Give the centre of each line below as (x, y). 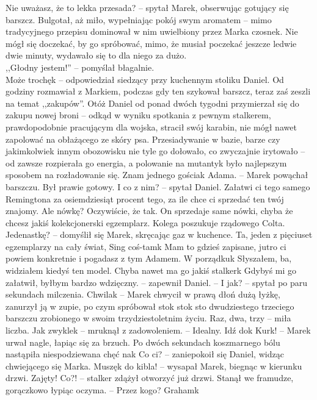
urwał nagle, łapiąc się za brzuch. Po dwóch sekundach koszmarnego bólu (143, 342)
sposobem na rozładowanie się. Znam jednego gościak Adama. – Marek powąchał (157, 175)
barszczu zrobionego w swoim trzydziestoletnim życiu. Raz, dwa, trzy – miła (148, 318)
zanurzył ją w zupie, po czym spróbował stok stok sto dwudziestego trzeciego (150, 306)
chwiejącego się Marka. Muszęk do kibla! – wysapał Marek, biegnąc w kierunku (154, 366)
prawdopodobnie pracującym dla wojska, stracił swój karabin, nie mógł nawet (151, 127)
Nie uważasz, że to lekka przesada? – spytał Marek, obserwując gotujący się (147, 7)
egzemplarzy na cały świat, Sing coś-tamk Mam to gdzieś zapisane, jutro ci (146, 246)
